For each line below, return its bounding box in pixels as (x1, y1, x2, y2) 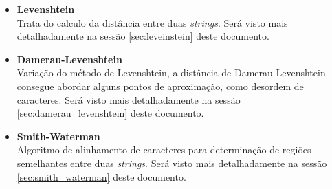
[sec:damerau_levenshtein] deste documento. (16, 106, 204, 120)
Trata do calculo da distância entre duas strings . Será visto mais (16, 15, 288, 30)
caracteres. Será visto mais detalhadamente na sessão (16, 92, 241, 107)
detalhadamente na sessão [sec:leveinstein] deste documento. (16, 29, 269, 43)
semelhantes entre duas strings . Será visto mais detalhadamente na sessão (16, 155, 327, 170)
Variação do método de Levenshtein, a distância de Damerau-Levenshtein (16, 65, 326, 80)
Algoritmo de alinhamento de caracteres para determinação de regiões (16, 142, 311, 157)
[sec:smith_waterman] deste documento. (16, 169, 186, 184)
